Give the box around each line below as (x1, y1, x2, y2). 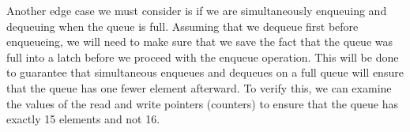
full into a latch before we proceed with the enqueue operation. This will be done (6, 48, 399, 65)
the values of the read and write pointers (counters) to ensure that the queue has (6, 95, 399, 111)
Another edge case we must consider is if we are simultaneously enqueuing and (6, 2, 387, 18)
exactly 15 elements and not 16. (6, 111, 160, 127)
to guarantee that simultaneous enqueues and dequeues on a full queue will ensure (6, 64, 404, 81)
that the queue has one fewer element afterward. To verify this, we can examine (6, 79, 392, 96)
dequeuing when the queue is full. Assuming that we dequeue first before (6, 17, 359, 34)
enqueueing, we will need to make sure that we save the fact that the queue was (6, 33, 393, 50)
